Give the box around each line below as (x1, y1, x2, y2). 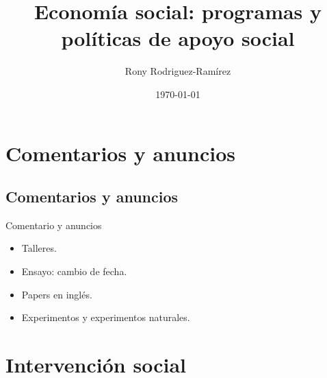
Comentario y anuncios (5, 217, 102, 232)
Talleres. (21, 241, 57, 255)
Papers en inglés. (21, 287, 92, 301)
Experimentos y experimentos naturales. (21, 310, 190, 324)
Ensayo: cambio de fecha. (21, 264, 127, 279)
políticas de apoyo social (61, 24, 295, 52)
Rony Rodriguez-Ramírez (125, 64, 231, 78)
